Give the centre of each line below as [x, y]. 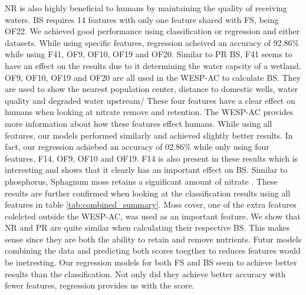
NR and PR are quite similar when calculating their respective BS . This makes [147, 227]
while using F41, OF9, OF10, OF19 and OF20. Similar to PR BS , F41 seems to [149, 54]
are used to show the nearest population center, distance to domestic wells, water [152, 89]
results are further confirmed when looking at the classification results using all [148, 193]
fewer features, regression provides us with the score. [100, 285]
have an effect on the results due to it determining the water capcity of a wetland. [153, 65]
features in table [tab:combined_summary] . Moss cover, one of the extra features [151, 204]
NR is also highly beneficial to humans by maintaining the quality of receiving [146, 8]
